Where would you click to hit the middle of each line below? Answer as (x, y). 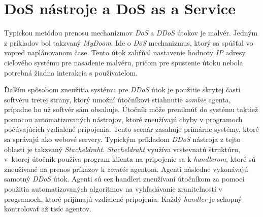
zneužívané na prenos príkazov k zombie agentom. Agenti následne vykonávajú (126, 169)
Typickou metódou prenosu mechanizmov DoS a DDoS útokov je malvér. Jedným (131, 33)
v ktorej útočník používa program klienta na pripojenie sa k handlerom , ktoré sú (130, 159)
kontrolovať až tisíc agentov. (48, 209)
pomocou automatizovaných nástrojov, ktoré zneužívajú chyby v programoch (123, 119)
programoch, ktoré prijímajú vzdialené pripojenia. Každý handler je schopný (123, 198)
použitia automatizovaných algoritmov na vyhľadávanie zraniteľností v (113, 189)
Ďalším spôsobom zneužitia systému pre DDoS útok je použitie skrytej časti (122, 89)
